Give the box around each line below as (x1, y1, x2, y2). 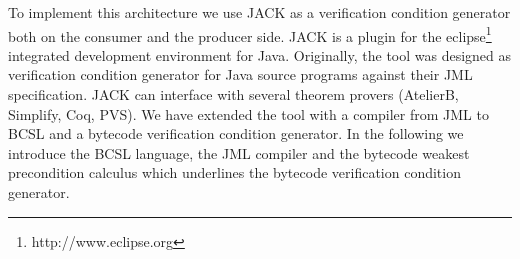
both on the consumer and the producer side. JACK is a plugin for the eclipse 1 (8, 22, 492, 46)
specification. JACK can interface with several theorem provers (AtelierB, (8, 84, 459, 105)
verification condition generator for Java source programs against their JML (8, 64, 473, 85)
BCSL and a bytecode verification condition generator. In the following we (8, 123, 464, 144)
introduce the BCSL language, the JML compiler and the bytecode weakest (8, 142, 470, 163)
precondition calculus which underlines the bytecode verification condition (8, 162, 461, 183)
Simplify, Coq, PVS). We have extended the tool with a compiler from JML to (8, 103, 489, 124)
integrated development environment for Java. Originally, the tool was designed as (8, 44, 512, 65)
